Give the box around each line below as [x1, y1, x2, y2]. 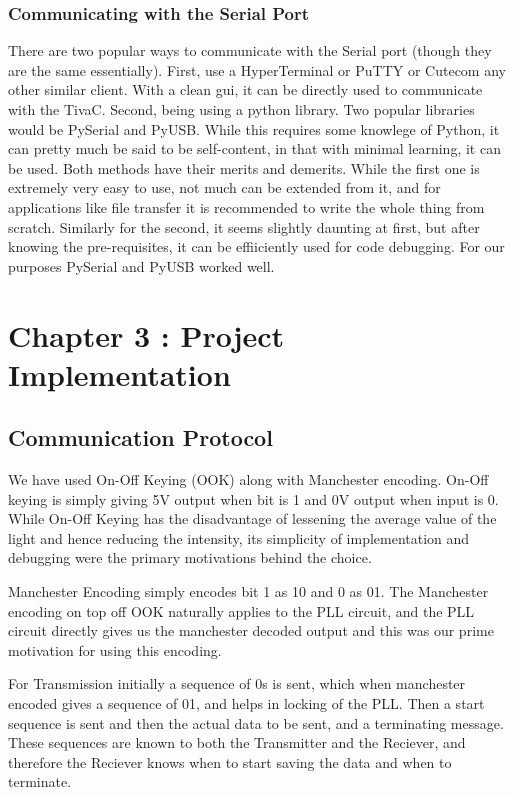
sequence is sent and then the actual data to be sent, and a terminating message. [8, 712, 504, 733]
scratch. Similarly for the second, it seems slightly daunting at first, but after [8, 216, 480, 237]
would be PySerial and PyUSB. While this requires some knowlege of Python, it [8, 118, 500, 139]
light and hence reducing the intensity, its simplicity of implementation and [8, 527, 470, 548]
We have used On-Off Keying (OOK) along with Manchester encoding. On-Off [8, 469, 489, 490]
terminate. [8, 771, 72, 792]
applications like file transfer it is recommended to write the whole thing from [8, 196, 485, 217]
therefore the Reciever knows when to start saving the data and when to [8, 751, 452, 772]
